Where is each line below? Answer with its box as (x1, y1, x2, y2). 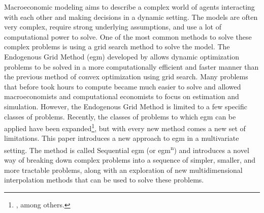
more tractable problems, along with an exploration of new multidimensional (4, 164, 243, 175)
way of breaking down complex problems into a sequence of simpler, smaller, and (4, 155, 256, 165)
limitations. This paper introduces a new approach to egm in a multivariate (4, 133, 239, 143)
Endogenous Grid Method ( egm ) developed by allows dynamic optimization (4, 51, 239, 62)
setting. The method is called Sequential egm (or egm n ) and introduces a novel (4, 143, 249, 155)
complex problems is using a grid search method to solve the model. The (4, 41, 230, 52)
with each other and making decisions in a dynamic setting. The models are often (4, 11, 258, 22)
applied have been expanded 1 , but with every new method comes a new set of (4, 121, 246, 133)
